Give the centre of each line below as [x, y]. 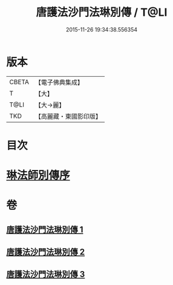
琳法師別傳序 [38, 175]
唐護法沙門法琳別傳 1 [45, 230]
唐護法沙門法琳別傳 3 [46, 274]
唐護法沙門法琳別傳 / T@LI [102, 12]
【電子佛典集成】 [59, 82]
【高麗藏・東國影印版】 [68, 116]
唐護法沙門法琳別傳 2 [46, 252]
